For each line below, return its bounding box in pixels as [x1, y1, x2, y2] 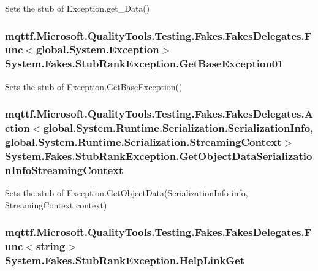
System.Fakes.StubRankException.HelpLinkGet [5, 253, 245, 268]
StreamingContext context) [5, 198, 107, 211]
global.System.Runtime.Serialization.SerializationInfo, [43, 120, 314, 135]
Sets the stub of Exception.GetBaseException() [5, 80, 183, 93]
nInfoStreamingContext [5, 162, 124, 177]
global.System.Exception [36, 42, 159, 57]
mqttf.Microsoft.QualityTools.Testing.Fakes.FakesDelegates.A [5, 106, 313, 121]
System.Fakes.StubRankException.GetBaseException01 [5, 56, 284, 71]
